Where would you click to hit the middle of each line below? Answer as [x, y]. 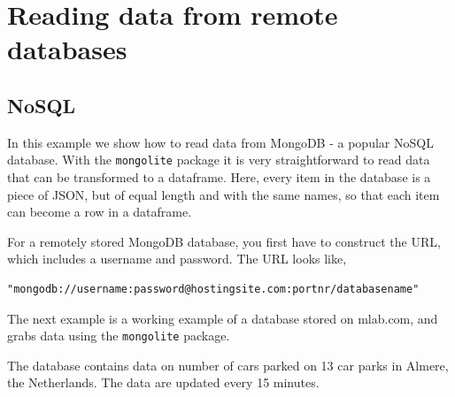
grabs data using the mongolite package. [119, 336]
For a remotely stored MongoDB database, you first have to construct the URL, [224, 241]
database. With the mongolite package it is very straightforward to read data [219, 160]
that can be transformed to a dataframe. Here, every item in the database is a [219, 177]
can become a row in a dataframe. [100, 212]
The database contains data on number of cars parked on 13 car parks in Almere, [228, 365]
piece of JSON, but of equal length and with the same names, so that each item [224, 194]
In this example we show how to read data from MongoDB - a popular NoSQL [220, 142]
